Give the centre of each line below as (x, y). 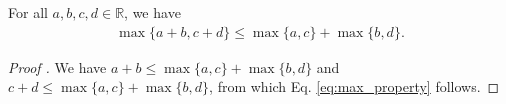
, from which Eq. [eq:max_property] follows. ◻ (354, 86)
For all (28, 12)
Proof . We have (57, 66)
